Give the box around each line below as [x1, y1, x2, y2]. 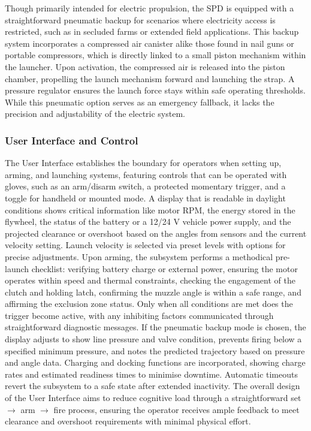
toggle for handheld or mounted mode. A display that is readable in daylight [5, 191, 286, 204]
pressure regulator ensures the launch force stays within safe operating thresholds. [5, 84, 306, 97]
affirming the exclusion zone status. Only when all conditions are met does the [5, 297, 293, 310]
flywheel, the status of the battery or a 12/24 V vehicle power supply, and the [5, 215, 291, 228]
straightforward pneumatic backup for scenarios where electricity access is [5, 13, 276, 26]
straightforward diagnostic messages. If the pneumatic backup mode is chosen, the [5, 321, 306, 333]
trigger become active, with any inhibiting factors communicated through [5, 309, 274, 321]
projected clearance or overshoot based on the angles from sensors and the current [5, 227, 307, 239]
